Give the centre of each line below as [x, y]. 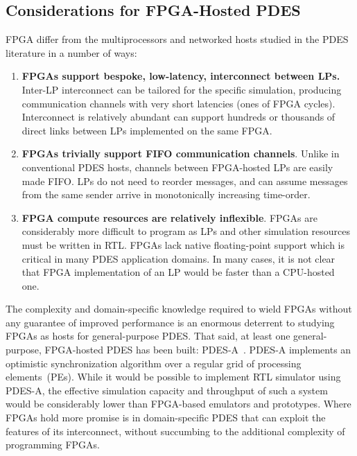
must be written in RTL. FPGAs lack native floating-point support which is [183, 244]
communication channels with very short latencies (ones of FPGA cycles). [178, 103]
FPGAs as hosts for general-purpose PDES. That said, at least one [148, 336]
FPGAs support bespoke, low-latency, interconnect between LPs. [181, 76]
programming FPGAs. [53, 445]
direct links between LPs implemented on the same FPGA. [147, 130]
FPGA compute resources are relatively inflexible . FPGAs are [169, 217]
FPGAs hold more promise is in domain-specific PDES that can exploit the [166, 418]
